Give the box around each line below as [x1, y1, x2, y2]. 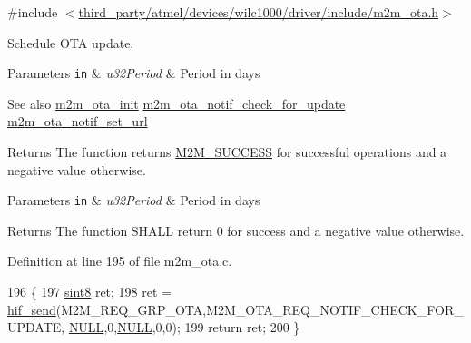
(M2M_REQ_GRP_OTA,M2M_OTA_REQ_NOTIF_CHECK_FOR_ [55, 299, 464, 318]
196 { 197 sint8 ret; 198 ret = [7, 282, 172, 301]
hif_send [7, 299, 56, 318]
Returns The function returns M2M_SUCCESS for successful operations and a [7, 142, 447, 162]
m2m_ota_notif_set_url [7, 112, 148, 131]
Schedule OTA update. [7, 33, 134, 52]
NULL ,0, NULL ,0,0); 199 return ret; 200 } [68, 318, 300, 337]
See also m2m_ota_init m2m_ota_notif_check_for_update [7, 93, 346, 113]
